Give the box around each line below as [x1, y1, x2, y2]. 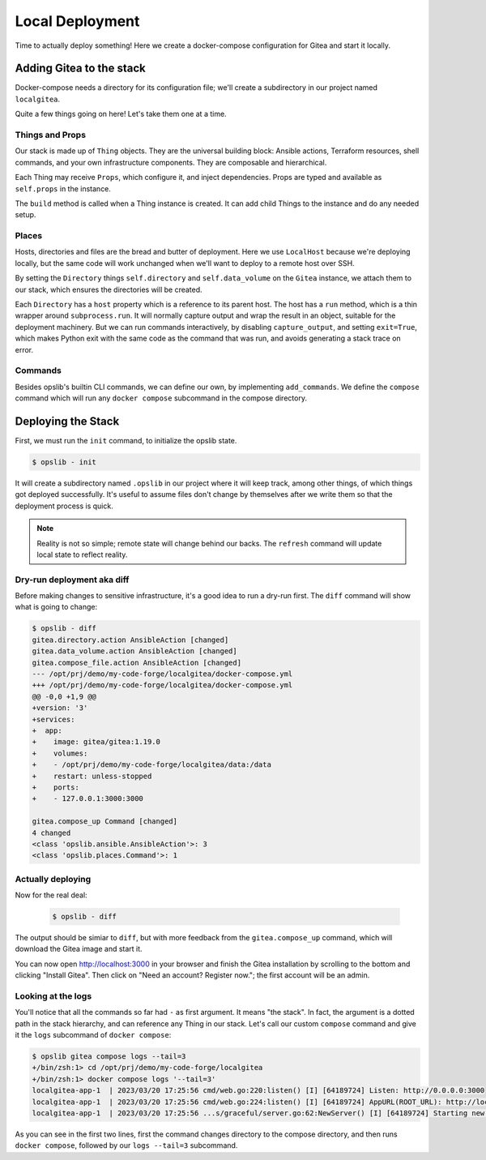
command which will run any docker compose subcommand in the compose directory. [15, 393, 308, 403]
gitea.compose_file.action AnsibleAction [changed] [32, 657, 242, 667]
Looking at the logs [15, 990, 92, 1001]
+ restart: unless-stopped [32, 771, 152, 781]
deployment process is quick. [15, 501, 113, 511]
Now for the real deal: [15, 890, 88, 900]
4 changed [32, 828, 71, 837]
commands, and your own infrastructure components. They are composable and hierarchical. [15, 157, 327, 167]
